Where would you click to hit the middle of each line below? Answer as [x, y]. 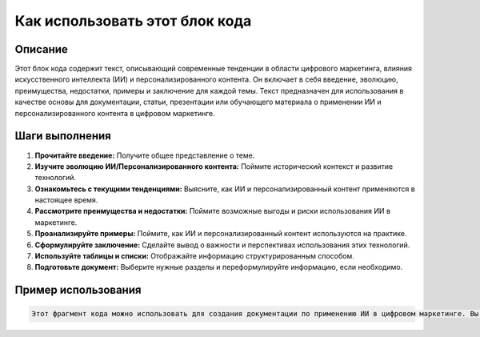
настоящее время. [66, 200]
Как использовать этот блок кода [133, 21]
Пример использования [78, 290]
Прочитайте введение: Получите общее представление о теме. [145, 155]
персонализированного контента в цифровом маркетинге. [115, 113]
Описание [41, 49]
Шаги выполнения [63, 136]
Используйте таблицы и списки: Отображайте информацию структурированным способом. [195, 256]
